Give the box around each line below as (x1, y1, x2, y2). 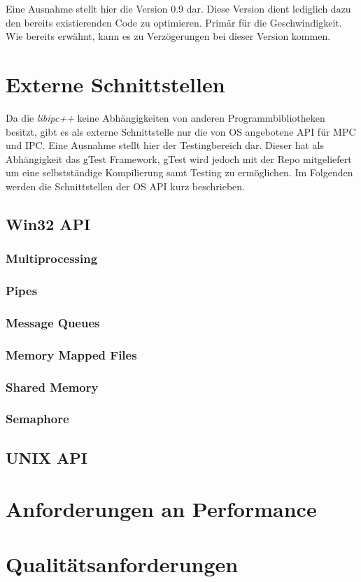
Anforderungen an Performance (6, 495, 317, 523)
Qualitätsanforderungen (6, 549, 239, 578)
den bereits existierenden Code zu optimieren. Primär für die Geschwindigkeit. (6, 15, 342, 29)
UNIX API (6, 446, 87, 468)
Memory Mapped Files (6, 346, 137, 363)
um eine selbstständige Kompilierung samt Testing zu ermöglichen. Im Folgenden (6, 165, 353, 180)
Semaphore (6, 410, 69, 427)
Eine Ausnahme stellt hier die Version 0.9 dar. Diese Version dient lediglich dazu (6, 1, 351, 15)
